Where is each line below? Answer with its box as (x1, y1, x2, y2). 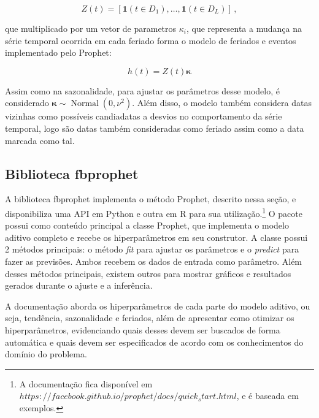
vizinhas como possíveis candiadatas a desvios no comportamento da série (5, 110, 282, 123)
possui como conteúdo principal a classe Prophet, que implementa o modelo (5, 219, 289, 232)
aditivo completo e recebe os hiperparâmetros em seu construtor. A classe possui (5, 230, 308, 243)
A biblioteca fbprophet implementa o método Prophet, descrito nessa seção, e (5, 192, 296, 205)
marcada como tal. (5, 134, 75, 146)
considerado (5, 96, 49, 109)
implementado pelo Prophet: (5, 46, 112, 59)
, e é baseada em (236, 389, 299, 402)
